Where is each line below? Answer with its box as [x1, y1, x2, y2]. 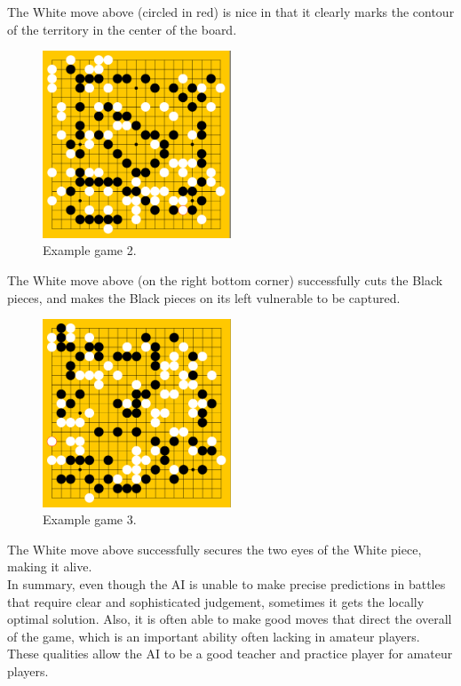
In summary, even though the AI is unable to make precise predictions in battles [7, 575, 446, 594]
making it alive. [7, 557, 92, 576]
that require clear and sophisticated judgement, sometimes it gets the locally [7, 592, 425, 610]
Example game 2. [43, 241, 137, 259]
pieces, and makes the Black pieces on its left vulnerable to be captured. [7, 288, 401, 307]
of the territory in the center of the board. [7, 20, 237, 38]
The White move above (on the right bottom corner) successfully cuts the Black [7, 270, 443, 289]
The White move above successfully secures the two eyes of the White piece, [7, 539, 422, 558]
